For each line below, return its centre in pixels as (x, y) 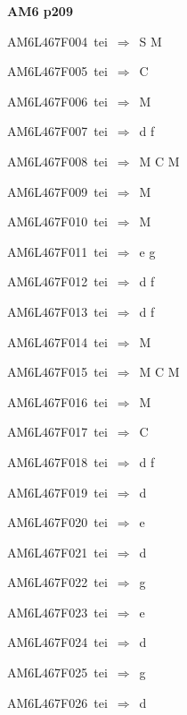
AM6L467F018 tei (57, 461)
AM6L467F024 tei (57, 642)
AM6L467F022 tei (57, 582)
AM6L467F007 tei (57, 131)
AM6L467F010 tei (57, 221)
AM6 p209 (40, 11)
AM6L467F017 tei (57, 432)
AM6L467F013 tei (57, 311)
